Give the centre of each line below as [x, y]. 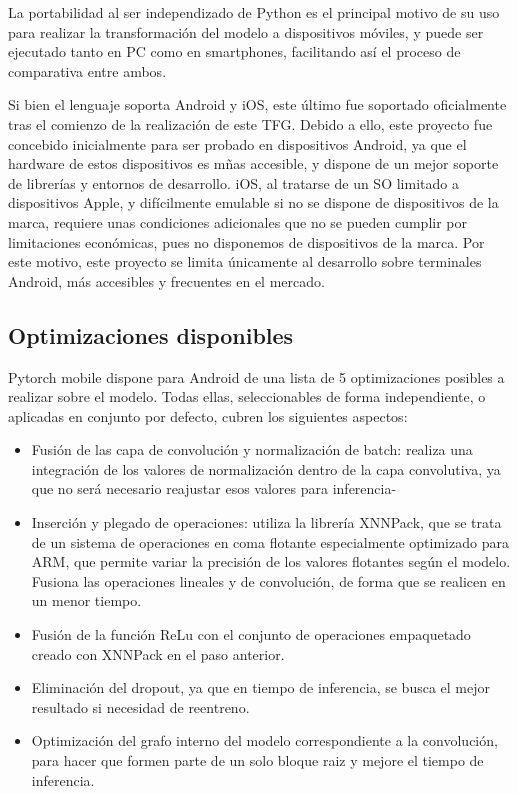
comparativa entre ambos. [87, 70]
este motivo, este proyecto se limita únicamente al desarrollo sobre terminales [245, 261]
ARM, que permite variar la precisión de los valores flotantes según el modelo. [271, 561]
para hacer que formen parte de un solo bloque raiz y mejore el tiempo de [257, 760]
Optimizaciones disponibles [151, 334]
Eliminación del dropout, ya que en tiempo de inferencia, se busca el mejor [260, 687]
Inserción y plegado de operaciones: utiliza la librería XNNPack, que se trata [266, 522]
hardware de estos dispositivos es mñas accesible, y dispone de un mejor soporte [253, 163]
